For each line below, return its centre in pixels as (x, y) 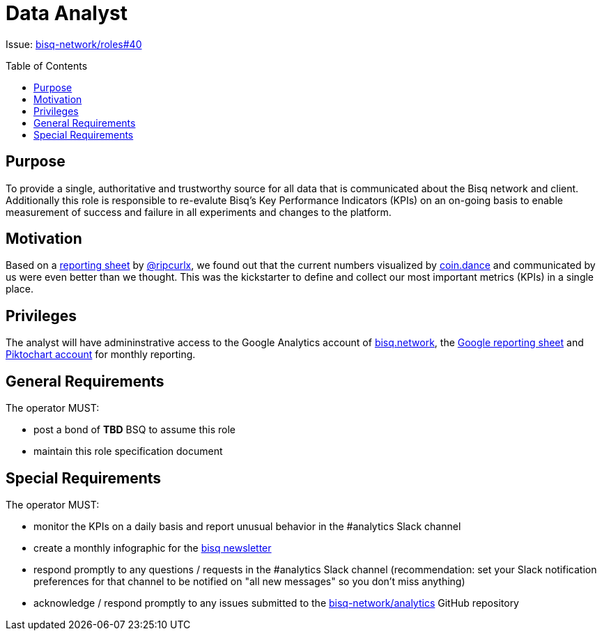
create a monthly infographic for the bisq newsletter (153, 548)
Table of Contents (47, 65)
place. (20, 289)
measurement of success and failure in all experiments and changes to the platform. (199, 212)
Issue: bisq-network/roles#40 (74, 44)
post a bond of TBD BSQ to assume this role (134, 430)
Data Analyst (67, 13)
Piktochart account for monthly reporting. (101, 355)
